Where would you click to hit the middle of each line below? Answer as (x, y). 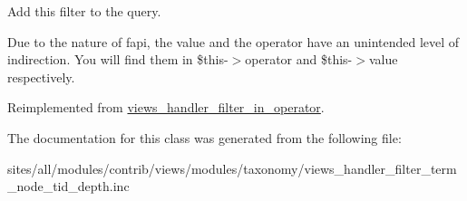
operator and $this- (299, 59)
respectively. (41, 77)
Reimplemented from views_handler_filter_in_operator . (166, 107)
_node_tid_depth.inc (68, 186)
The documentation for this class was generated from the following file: (204, 137)
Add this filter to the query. (84, 11)
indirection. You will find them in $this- (118, 59)
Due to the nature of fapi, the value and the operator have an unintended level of (233, 41)
